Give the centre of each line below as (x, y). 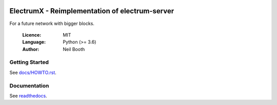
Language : (34, 42)
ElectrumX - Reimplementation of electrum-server (92, 11)
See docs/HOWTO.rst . (33, 72)
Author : (31, 49)
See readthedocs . (28, 96)
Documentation (29, 86)
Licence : (32, 35)
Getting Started (29, 62)
